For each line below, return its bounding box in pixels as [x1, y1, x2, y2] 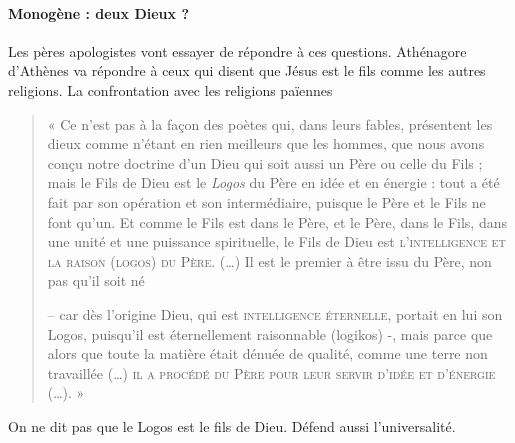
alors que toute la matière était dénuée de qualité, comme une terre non [47, 343, 488, 364]
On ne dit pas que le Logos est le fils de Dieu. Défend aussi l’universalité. [8, 415, 456, 436]
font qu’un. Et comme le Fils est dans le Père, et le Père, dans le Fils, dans [47, 211, 507, 232]
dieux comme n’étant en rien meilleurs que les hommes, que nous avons [47, 133, 485, 154]
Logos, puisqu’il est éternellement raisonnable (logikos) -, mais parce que [47, 323, 493, 344]
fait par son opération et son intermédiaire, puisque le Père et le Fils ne [47, 191, 486, 212]
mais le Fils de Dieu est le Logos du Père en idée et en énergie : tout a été [47, 172, 500, 193]
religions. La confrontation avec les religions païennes [8, 79, 333, 100]
